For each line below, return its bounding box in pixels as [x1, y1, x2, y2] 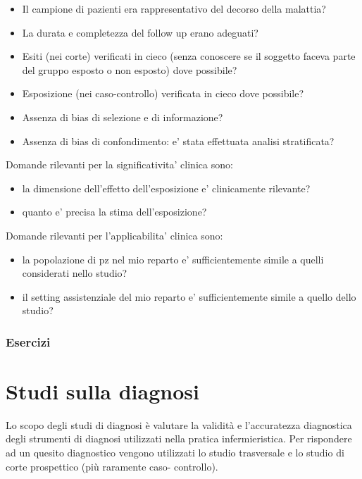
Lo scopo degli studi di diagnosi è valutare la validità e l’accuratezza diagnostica [6, 417, 352, 432]
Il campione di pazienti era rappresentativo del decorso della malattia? [22, 1, 326, 15]
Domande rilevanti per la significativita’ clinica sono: [6, 157, 233, 172]
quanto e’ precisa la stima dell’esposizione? [22, 204, 207, 219]
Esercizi [6, 332, 51, 350]
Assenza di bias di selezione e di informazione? [22, 109, 223, 124]
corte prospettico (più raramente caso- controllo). [6, 459, 218, 473]
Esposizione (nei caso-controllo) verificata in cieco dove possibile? [22, 86, 304, 101]
